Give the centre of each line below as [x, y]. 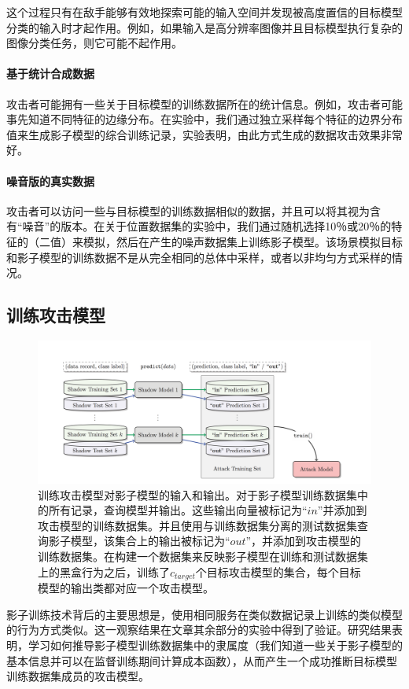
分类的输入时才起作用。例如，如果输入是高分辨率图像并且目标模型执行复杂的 [204, 27]
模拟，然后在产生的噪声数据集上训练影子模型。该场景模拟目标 [243, 241]
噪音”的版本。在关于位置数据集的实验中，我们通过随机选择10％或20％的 [207, 226]
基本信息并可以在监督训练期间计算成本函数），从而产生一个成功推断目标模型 [202, 660]
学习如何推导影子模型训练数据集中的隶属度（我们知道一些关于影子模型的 [215, 645]
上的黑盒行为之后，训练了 [104, 571]
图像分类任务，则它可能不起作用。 [94, 43]
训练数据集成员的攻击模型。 [78, 676]
